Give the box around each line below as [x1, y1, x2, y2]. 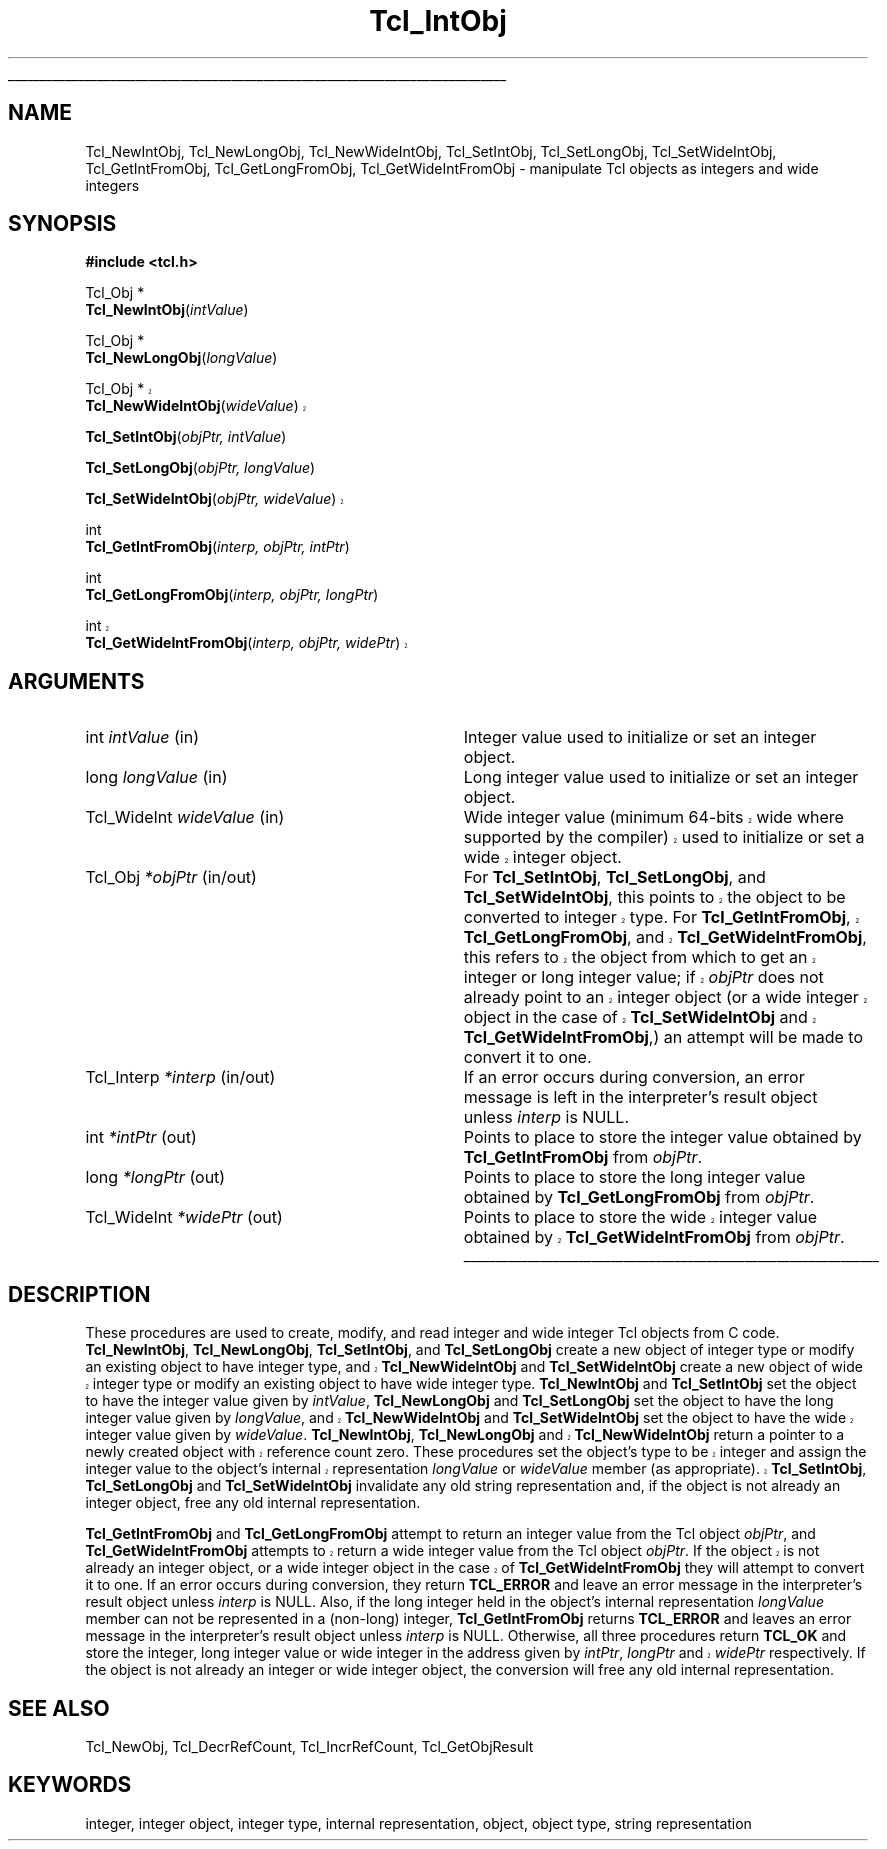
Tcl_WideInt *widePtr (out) [85, 1207, 283, 1228]
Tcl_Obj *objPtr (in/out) [85, 867, 257, 888]
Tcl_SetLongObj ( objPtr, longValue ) [85, 459, 316, 477]
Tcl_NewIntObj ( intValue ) [85, 301, 249, 319]
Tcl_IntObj [369, 4, 507, 38]
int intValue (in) [85, 727, 199, 748]
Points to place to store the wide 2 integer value [463, 1207, 818, 1228]
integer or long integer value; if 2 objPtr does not [463, 967, 824, 988]
